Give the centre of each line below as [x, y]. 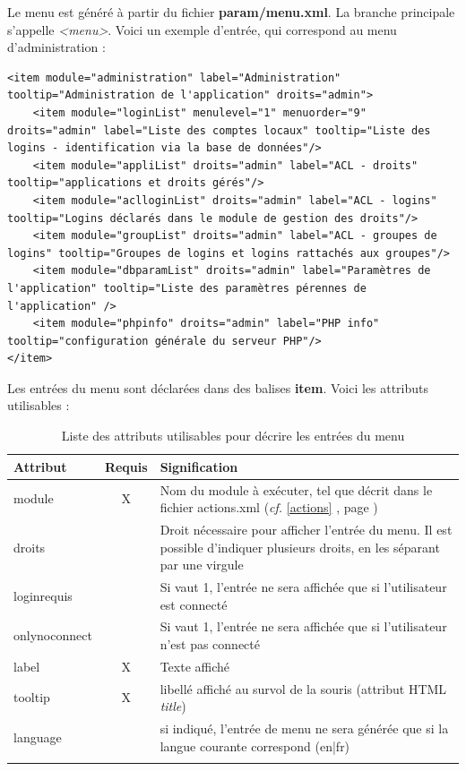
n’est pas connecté [210, 644]
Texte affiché [195, 666]
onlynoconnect [53, 635]
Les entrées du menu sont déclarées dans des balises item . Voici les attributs [218, 387]
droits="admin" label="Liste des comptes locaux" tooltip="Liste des [219, 130]
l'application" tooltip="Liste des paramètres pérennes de [187, 288]
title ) [173, 706]
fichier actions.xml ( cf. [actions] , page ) [269, 507]
